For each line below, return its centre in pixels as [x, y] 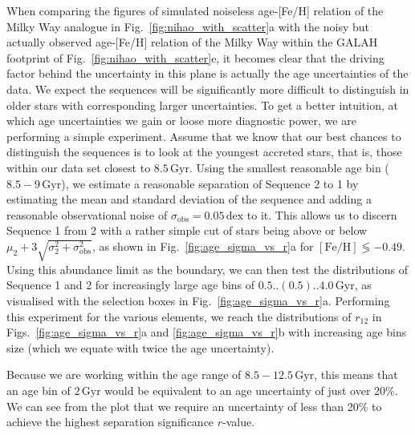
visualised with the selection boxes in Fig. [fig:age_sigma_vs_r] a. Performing [198, 301]
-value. [239, 422]
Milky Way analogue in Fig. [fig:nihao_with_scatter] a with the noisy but [188, 26]
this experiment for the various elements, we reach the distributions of [179, 316]
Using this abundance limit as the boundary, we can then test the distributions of [207, 269]
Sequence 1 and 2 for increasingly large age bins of [131, 285]
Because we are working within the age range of [124, 375]
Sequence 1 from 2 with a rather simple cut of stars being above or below [187, 230]
